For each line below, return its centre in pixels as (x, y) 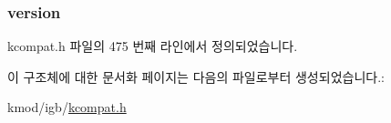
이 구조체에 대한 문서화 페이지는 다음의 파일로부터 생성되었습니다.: (196, 76)
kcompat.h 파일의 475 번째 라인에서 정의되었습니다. (153, 46)
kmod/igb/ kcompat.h (67, 107)
